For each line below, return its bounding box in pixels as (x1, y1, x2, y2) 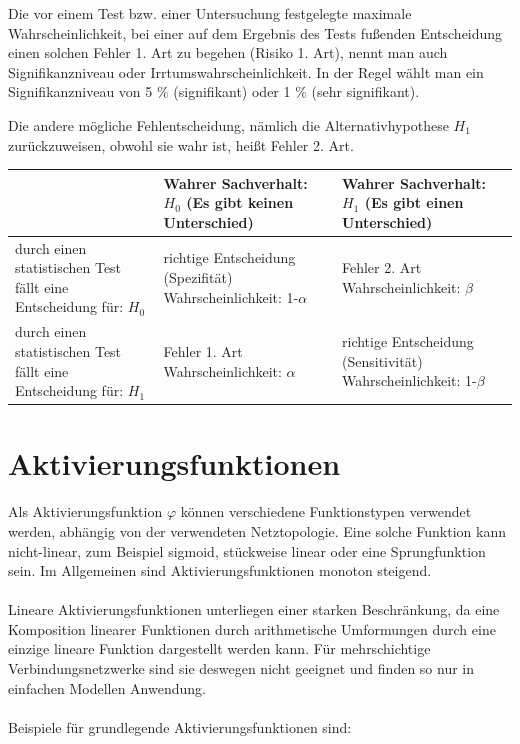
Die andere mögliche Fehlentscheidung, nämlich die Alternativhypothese (8, 114, 449, 135)
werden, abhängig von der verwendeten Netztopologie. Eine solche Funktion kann (8, 520, 507, 541)
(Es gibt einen (364, 192, 464, 213)
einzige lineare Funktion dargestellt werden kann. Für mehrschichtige (8, 638, 431, 659)
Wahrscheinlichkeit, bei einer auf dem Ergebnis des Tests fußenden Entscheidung (8, 22, 503, 43)
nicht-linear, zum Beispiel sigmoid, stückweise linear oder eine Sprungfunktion (8, 540, 486, 561)
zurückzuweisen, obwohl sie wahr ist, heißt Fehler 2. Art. (8, 134, 354, 155)
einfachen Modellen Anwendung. (8, 677, 206, 698)
